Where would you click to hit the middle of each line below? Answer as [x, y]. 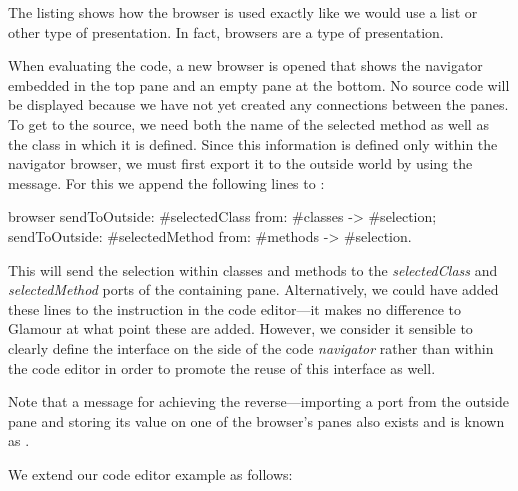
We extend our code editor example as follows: [150, 473]
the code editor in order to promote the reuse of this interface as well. [222, 367]
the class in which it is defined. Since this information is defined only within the [253, 143]
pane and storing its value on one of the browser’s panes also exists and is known [256, 420]
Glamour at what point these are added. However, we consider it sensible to [240, 328]
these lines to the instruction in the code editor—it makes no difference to [235, 308]
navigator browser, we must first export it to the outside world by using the [240, 163]
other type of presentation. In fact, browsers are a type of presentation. [226, 31]
